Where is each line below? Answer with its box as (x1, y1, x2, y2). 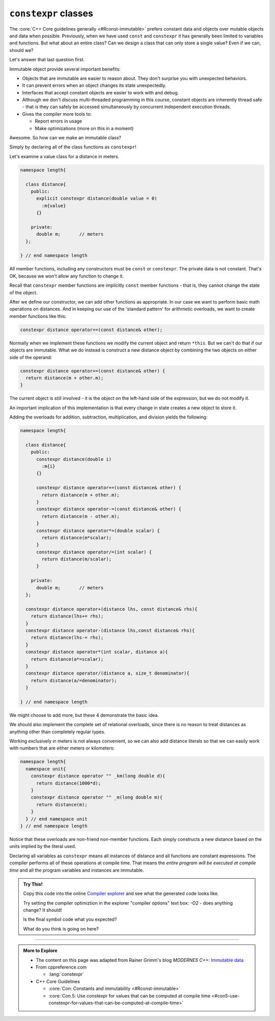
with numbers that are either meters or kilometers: (9, 745, 115, 751)
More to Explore (23, 948, 58, 954)
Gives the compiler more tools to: (22, 111, 92, 117)
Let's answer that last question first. (9, 57, 85, 63)
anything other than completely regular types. (9, 729, 105, 735)
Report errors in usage (35, 118, 82, 124)
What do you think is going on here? (23, 926, 99, 932)
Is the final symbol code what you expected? (23, 916, 117, 923)
